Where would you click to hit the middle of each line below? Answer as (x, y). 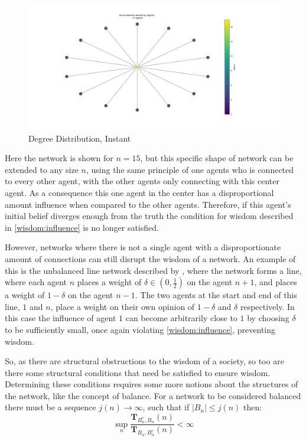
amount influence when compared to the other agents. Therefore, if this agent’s (148, 204)
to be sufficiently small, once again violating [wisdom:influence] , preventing (140, 329)
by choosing (268, 318)
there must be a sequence (51, 407)
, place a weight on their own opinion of (123, 306)
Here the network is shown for (59, 158)
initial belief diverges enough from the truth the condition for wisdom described (149, 216)
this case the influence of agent (61, 318)
